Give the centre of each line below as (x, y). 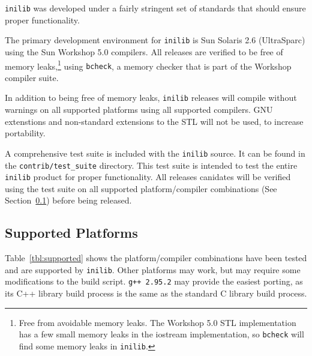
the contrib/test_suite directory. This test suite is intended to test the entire (151, 165)
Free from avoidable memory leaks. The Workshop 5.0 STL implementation (157, 322)
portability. (25, 133)
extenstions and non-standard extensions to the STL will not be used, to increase (154, 121)
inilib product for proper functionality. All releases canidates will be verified (148, 177)
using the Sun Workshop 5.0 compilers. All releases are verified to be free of (144, 51)
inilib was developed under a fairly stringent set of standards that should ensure (155, 8)
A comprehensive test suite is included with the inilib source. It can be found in (155, 153)
